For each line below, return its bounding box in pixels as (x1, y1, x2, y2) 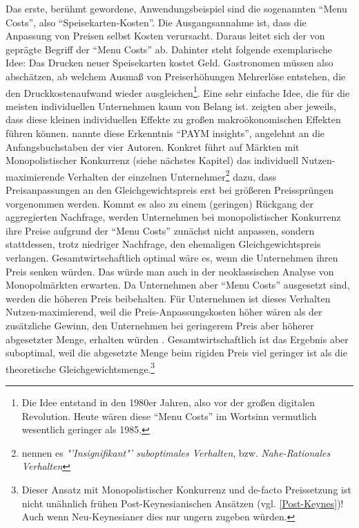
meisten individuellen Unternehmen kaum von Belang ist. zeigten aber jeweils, (6, 98, 336, 113)
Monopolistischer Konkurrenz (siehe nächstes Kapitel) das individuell (6, 153, 299, 167)
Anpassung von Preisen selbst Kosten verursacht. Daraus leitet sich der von (6, 28, 325, 43)
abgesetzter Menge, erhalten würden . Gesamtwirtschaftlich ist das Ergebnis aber (6, 331, 349, 346)
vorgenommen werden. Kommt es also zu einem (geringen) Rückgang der (6, 196, 314, 210)
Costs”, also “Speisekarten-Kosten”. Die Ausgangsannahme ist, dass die (6, 15, 307, 29)
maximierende (6, 169, 65, 183)
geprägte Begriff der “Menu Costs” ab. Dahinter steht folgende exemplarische (6, 42, 332, 56)
